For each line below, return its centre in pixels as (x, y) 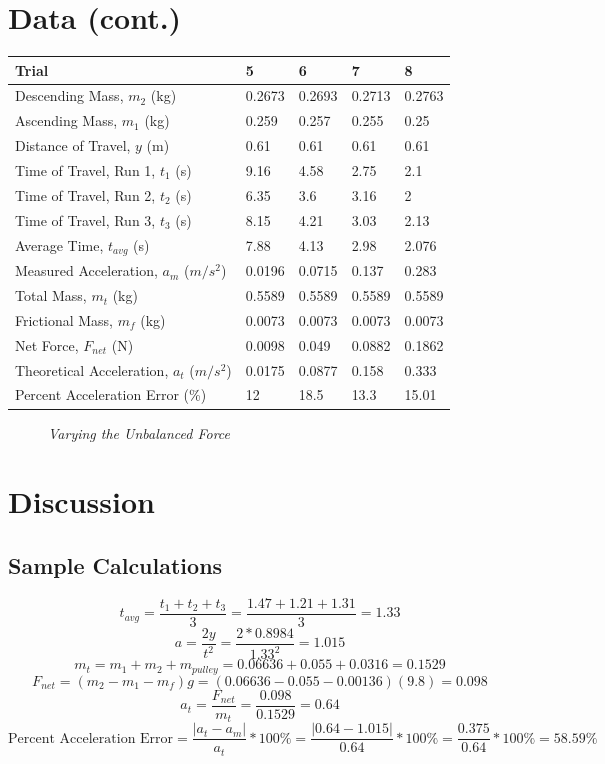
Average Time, (59, 244)
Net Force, (47, 344)
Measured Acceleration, (86, 270)
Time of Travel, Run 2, (85, 194)
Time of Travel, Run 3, (85, 219)
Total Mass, (51, 295)
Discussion (81, 501)
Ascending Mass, (66, 120)
